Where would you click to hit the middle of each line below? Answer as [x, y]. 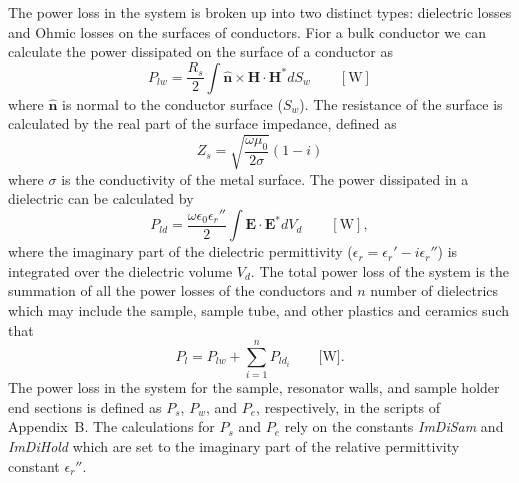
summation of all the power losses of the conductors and [180, 290]
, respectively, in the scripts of [348, 406]
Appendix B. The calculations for [111, 426]
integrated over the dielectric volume [120, 270]
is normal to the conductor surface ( [172, 103]
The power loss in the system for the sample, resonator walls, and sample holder [254, 387]
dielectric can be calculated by [101, 198]
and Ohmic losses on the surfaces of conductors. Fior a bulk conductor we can [247, 31]
